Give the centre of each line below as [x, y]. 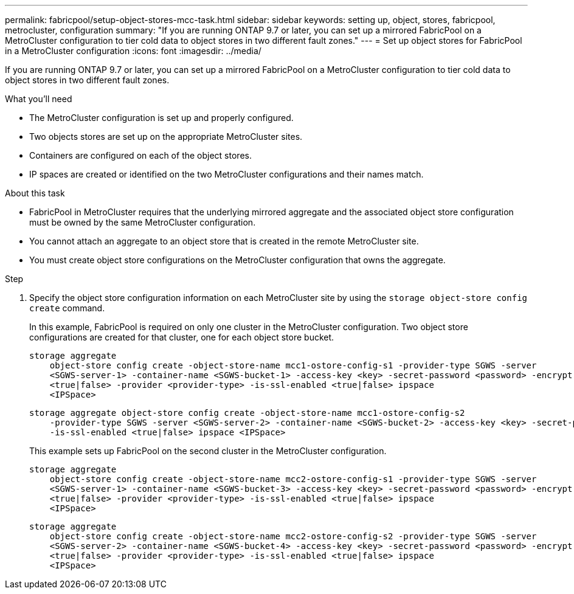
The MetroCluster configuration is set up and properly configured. [161, 118]
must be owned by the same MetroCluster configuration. [143, 222]
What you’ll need [39, 99]
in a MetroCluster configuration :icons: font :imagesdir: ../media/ [133, 51]
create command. [67, 308]
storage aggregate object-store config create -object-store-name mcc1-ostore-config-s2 [247, 413]
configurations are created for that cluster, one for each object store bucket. [182, 337]
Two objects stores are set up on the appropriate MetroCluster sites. [166, 136]
